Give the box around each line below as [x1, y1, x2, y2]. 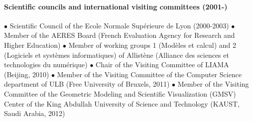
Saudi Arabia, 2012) [4, 108, 65, 119]
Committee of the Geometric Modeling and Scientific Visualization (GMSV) [4, 88, 236, 99]
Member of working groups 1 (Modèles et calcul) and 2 [68, 39, 237, 50]
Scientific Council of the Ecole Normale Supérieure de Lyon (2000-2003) [9, 20, 229, 30]
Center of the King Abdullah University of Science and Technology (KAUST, [4, 98, 240, 109]
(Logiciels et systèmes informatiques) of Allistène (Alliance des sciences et [4, 49, 229, 60]
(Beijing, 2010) [4, 69, 49, 79]
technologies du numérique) [4, 59, 88, 70]
